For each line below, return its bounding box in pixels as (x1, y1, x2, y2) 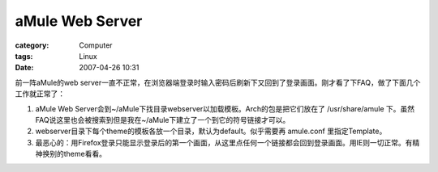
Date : (15, 63, 34, 73)
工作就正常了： (15, 89, 65, 99)
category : (15, 40, 49, 50)
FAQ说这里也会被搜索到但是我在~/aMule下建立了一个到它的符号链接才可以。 (35, 115, 290, 124)
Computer (79, 40, 113, 50)
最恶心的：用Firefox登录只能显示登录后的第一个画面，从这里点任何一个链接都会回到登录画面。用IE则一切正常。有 (35, 137, 413, 147)
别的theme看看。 (49, 149, 107, 159)
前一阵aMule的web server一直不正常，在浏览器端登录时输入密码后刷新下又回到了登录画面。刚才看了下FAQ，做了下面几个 (15, 78, 421, 87)
